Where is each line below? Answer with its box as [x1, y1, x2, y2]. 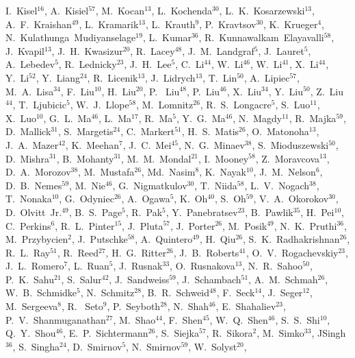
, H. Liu [101, 84, 136, 98]
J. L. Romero [5, 259, 64, 273]
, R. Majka [289, 110, 337, 125]
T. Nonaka [5, 191, 52, 206]
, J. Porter [170, 218, 215, 232]
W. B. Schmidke [5, 285, 77, 300]
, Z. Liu [310, 84, 344, 98]
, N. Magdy [233, 110, 282, 125]
